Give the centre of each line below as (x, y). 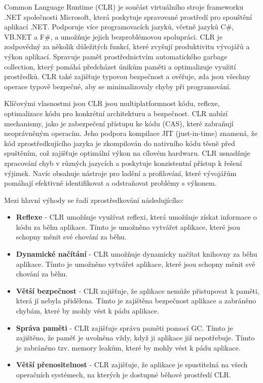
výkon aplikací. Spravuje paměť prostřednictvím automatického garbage (116, 56)
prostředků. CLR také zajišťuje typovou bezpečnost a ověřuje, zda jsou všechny (127, 76)
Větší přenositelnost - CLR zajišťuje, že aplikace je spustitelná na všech (132, 364)
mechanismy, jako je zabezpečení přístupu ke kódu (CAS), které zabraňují (119, 123)
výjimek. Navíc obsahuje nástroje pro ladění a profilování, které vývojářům (120, 173)
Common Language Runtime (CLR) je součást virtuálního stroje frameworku (124, 7)
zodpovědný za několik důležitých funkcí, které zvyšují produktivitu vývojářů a (127, 46)
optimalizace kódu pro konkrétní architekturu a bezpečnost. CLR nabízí (116, 113)
